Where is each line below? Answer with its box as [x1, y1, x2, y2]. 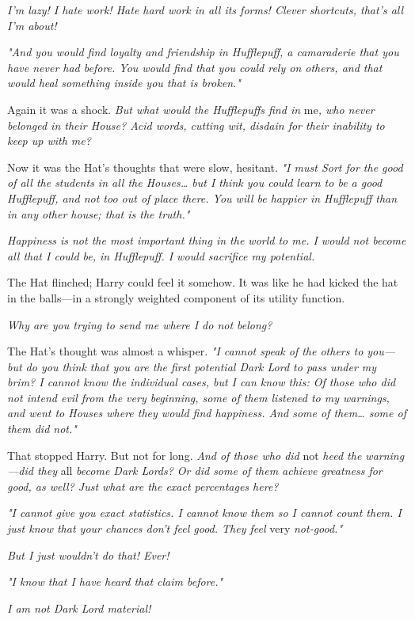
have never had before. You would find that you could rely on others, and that [7, 59, 383, 75]
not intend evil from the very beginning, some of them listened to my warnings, [7, 389, 390, 405]
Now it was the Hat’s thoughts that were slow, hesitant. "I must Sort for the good [7, 158, 403, 175]
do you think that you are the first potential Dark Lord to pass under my [25, 358, 377, 374]
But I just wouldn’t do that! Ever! [7, 546, 169, 563]
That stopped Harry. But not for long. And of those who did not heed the [7, 446, 362, 463]
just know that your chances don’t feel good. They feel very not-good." [7, 520, 343, 537]
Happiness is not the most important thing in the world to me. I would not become [7, 232, 406, 249]
